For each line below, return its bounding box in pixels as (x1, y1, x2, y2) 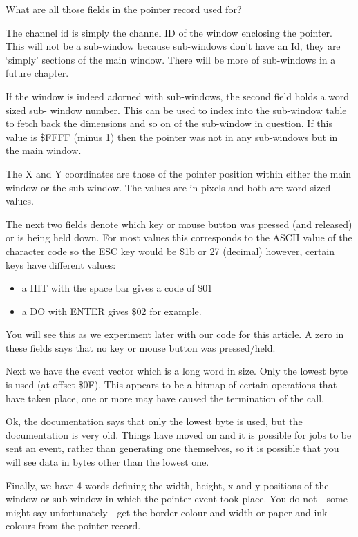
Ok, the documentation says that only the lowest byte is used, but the (6, 414, 303, 428)
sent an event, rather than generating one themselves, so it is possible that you (6, 441, 339, 455)
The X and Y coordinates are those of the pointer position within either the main (6, 166, 352, 180)
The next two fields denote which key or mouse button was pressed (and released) (6, 216, 352, 231)
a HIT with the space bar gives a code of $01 (21, 281, 213, 295)
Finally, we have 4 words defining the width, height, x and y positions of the (6, 478, 329, 492)
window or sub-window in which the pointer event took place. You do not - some (6, 491, 348, 506)
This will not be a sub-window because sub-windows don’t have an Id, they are (6, 39, 341, 53)
